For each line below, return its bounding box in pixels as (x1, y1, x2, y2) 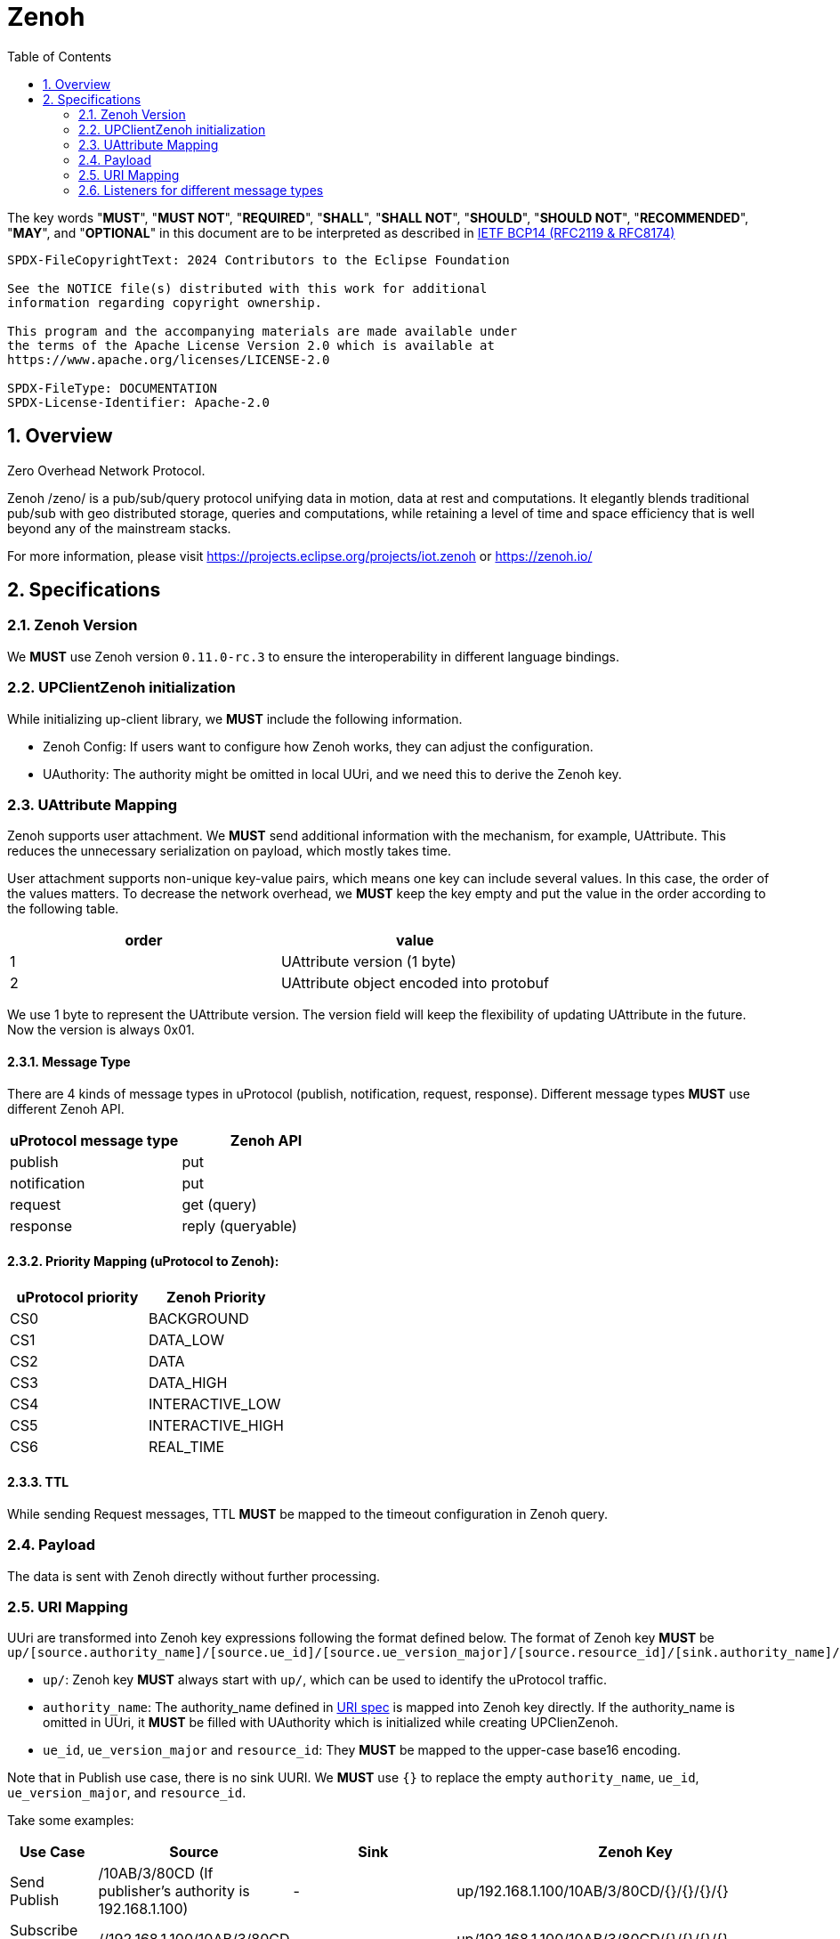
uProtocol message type (10, 1131, 179, 1149)
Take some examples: (7, 1813, 134, 1829)
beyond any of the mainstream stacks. (7, 520, 231, 536)
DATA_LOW (148, 1330, 225, 1349)
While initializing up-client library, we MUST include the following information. (7, 710, 463, 726)
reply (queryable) (182, 1216, 297, 1235)
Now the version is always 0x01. (7, 1022, 195, 1038)
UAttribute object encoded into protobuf (280, 974, 549, 993)
